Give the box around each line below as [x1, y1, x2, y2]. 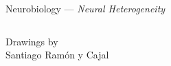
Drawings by [5, 34, 58, 48]
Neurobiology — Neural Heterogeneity [5, 1, 166, 15]
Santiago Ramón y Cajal [5, 47, 109, 62]
